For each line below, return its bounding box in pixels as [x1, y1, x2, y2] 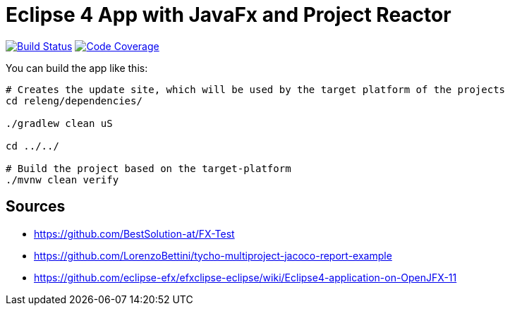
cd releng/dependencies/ [6, 94, 142, 106]
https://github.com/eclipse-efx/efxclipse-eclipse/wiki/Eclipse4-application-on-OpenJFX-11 [34, 271, 457, 283]
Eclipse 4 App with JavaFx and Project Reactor [6, 3, 451, 27]
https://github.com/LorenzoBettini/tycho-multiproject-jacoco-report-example [34, 249, 392, 262]
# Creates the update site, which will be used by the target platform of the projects [6, 83, 506, 95]
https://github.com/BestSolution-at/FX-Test [34, 227, 235, 240]
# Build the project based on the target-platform [6, 162, 291, 174]
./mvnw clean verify [6, 173, 119, 185]
